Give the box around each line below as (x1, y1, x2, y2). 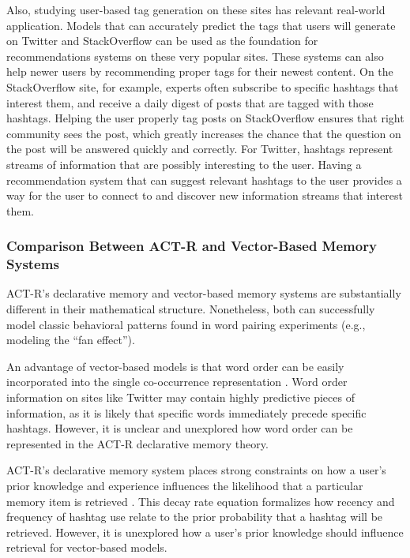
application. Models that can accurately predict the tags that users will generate (6, 17, 396, 33)
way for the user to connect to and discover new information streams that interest (6, 187, 403, 204)
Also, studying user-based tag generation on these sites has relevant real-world (6, 2, 386, 17)
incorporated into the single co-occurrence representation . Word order (6, 373, 348, 390)
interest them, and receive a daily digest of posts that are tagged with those (6, 94, 374, 110)
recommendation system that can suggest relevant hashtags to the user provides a (6, 171, 402, 188)
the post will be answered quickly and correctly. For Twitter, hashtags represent (6, 140, 393, 157)
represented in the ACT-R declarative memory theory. (6, 435, 269, 451)
